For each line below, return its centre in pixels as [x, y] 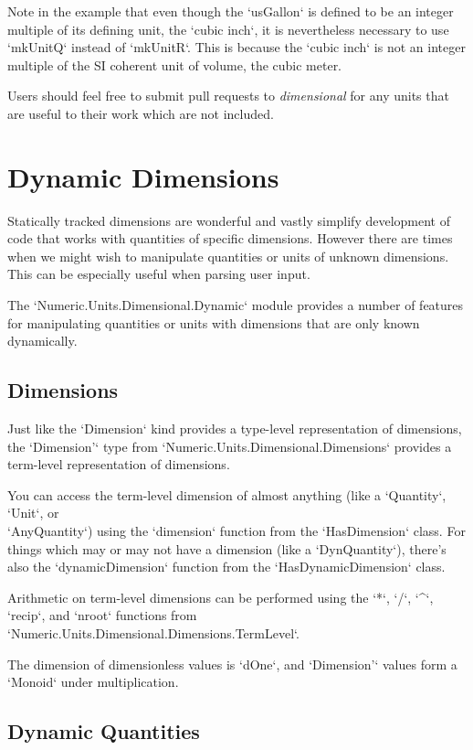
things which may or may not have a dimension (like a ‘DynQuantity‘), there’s [227, 548]
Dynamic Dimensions [143, 176]
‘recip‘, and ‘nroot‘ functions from [102, 615]
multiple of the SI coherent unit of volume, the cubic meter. [175, 64]
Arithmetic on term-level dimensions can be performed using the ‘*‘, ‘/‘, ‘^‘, [221, 597]
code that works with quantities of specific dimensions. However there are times [230, 238]
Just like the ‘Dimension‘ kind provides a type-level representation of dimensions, [235, 429]
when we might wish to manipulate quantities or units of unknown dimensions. [228, 256]
